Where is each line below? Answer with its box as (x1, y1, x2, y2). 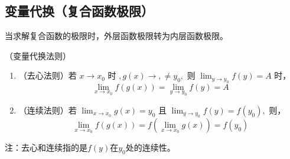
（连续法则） (18, 103, 69, 116)
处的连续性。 (125, 141, 175, 154)
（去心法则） (18, 69, 69, 82)
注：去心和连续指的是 (5, 141, 87, 154)
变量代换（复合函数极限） (5, 2, 154, 20)
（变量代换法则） (5, 49, 71, 61)
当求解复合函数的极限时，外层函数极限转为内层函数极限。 (5, 30, 228, 42)
